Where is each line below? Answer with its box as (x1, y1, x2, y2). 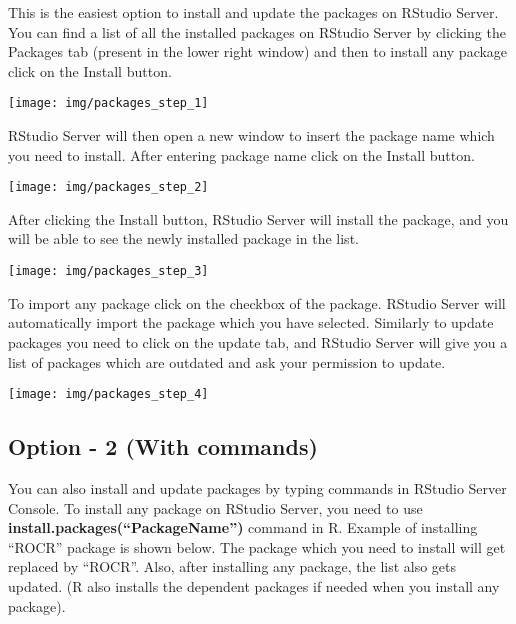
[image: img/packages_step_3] (8, 264, 209, 279)
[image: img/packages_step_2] (8, 180, 209, 195)
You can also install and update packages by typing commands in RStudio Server (8, 477, 507, 498)
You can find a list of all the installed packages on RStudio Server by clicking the (8, 21, 506, 42)
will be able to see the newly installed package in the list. (8, 228, 359, 249)
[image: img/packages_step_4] (8, 387, 209, 402)
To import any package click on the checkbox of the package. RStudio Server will (8, 292, 506, 313)
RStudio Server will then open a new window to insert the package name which (8, 125, 495, 146)
